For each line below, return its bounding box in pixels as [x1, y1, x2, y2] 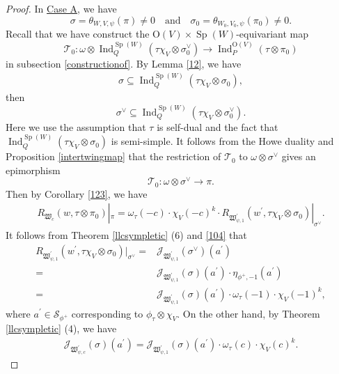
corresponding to [71, 306, 143, 320]
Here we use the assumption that [6, 119, 146, 134]
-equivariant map [236, 26, 309, 41]
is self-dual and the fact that [157, 119, 278, 134]
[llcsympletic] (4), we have [6, 321, 117, 336]
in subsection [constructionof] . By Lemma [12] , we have [6, 56, 242, 70]
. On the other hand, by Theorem [177, 306, 320, 320]
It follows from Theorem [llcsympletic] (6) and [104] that [6, 228, 247, 242]
